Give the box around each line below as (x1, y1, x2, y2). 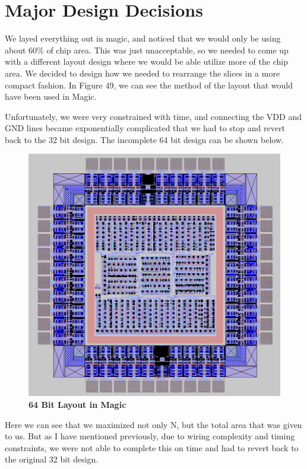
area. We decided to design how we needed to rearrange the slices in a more (5, 66, 280, 79)
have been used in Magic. (5, 90, 97, 103)
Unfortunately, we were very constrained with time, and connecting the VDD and (5, 110, 302, 122)
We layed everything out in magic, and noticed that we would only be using (5, 32, 281, 45)
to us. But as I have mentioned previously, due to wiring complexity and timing (5, 430, 295, 442)
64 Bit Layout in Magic (29, 398, 126, 411)
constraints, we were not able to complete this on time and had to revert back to (5, 441, 299, 454)
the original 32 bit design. (5, 453, 99, 465)
